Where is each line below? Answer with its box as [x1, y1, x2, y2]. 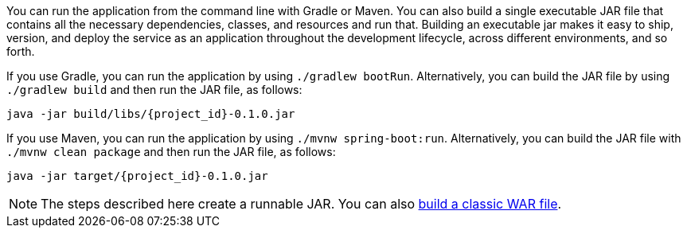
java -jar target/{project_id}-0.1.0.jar [6, 170, 268, 182]
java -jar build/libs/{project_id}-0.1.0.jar [6, 107, 295, 120]
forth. [6, 45, 35, 58]
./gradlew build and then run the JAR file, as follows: [6, 83, 303, 96]
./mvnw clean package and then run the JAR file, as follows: [6, 145, 336, 158]
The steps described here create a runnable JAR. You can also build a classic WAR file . [41, 196, 562, 212]
